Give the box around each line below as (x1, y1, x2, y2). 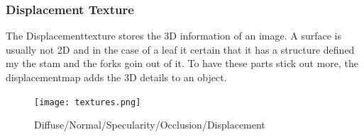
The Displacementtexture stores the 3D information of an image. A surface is (6, 28, 342, 43)
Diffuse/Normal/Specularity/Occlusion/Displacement (34, 117, 265, 132)
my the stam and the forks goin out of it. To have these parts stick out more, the (6, 56, 359, 71)
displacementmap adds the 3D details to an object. (6, 70, 227, 84)
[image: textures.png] (34, 97, 141, 107)
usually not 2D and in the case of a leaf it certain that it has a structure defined (6, 42, 355, 56)
